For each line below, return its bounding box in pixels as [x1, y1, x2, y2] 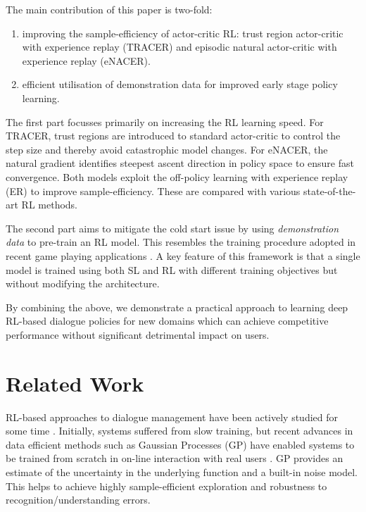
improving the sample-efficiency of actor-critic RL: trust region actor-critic [22, 25, 343, 40]
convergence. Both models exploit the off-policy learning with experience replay [6, 169, 348, 184]
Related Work [6, 368, 144, 397]
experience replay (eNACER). [22, 53, 151, 68]
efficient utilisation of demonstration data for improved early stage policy [22, 77, 338, 92]
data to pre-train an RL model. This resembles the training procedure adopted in [6, 235, 356, 249]
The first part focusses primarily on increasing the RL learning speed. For [6, 114, 324, 129]
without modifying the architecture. [6, 276, 160, 291]
